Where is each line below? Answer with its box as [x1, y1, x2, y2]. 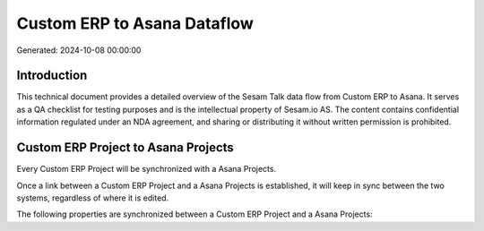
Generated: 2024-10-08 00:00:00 [16, 45, 142, 56]
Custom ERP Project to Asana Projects [16, 140, 235, 156]
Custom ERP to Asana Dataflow [16, 13, 255, 33]
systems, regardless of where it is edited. [16, 192, 169, 203]
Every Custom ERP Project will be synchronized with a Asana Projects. [16, 164, 277, 175]
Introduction [16, 68, 88, 83]
